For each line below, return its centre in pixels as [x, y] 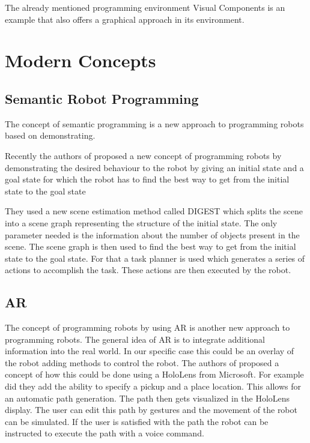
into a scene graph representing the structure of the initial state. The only [141, 222]
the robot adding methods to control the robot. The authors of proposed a [142, 362]
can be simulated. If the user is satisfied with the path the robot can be [137, 421]
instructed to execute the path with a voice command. [105, 433]
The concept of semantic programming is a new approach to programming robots [154, 123]
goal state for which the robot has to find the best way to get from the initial [147, 179]
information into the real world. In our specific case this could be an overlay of [150, 351]
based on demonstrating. [50, 135]
